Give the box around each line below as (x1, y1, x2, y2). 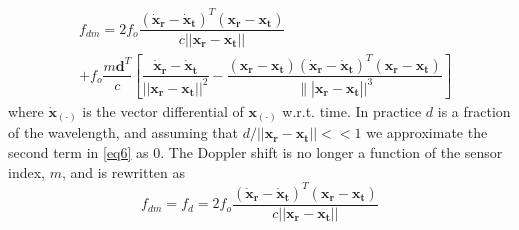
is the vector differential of (82, 100, 244, 121)
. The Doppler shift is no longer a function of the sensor (160, 142, 503, 163)
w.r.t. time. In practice (282, 100, 422, 121)
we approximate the (366, 122, 488, 143)
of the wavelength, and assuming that (8, 122, 238, 143)
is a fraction (437, 100, 511, 121)
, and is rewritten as (61, 161, 186, 182)
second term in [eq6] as (8, 142, 149, 163)
